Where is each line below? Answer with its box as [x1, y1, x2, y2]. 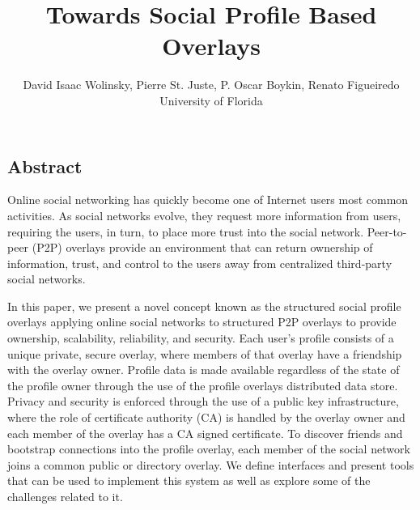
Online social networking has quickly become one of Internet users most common [7, 191, 409, 208]
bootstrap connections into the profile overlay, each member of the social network [7, 440, 410, 457]
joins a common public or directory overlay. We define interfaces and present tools [7, 456, 414, 473]
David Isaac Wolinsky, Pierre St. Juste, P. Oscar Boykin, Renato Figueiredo [23, 76, 400, 93]
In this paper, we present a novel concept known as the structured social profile [7, 297, 401, 314]
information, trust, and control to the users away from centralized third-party [7, 254, 392, 271]
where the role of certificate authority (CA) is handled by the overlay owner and [7, 409, 405, 426]
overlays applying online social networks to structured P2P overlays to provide [7, 313, 397, 330]
